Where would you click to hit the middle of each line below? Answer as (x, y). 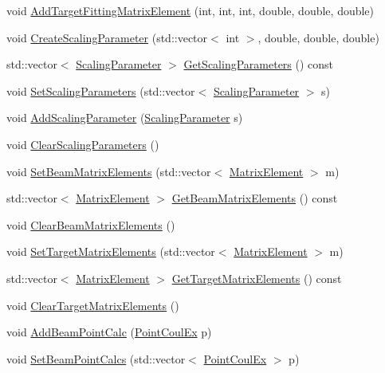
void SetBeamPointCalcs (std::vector (96, 358)
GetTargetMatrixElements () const (257, 278)
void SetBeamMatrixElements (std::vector (109, 171)
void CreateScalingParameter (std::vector (107, 37)
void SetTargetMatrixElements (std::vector (111, 251)
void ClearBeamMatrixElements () (91, 224)
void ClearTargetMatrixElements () (93, 305)
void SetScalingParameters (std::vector (101, 90)
